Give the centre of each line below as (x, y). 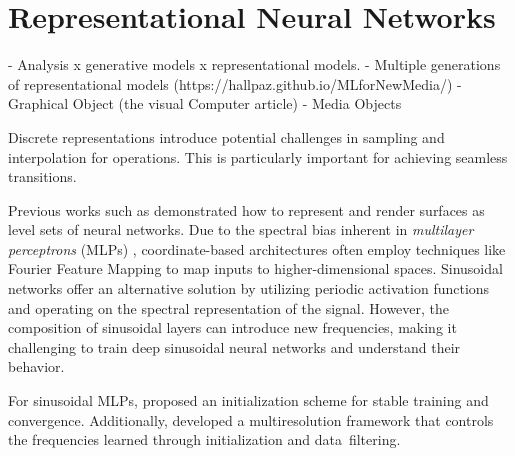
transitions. (42, 176)
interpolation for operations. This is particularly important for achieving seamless (258, 156)
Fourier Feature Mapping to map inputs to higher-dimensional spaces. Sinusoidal (255, 268)
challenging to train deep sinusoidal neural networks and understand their (234, 346)
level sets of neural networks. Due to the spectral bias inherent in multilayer (241, 229)
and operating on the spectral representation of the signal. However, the (229, 307)
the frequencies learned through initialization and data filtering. (204, 439)
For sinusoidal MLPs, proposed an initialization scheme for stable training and (248, 400)
